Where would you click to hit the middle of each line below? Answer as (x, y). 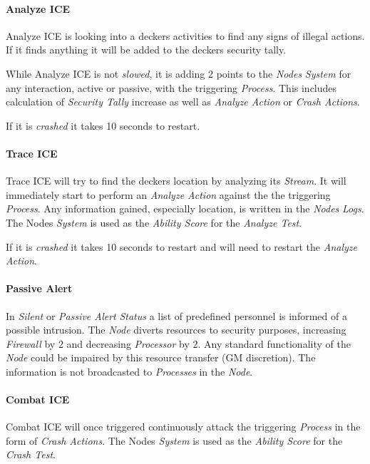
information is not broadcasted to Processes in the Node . (129, 371)
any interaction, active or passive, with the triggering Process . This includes (171, 87)
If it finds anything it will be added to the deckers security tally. (146, 50)
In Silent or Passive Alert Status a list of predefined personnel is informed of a (176, 315)
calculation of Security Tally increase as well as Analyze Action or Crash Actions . (183, 102)
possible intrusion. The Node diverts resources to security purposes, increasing (176, 330)
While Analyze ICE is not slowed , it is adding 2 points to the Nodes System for (179, 73)
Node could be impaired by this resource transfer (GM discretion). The (161, 357)
